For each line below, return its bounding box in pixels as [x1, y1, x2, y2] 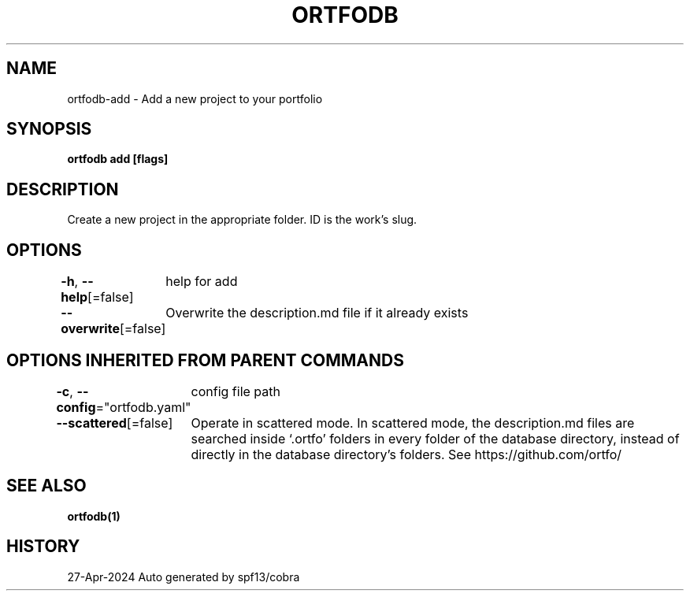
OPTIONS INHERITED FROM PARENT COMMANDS [6, 350, 404, 370]
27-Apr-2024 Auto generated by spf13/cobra [67, 569, 300, 584]
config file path [191, 383, 280, 399]
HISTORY [6, 536, 80, 557]
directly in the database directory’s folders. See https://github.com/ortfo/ [191, 446, 622, 462]
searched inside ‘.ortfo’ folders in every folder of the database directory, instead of [191, 430, 680, 447]
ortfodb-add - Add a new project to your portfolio [67, 91, 323, 106]
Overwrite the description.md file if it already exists [165, 305, 469, 321]
